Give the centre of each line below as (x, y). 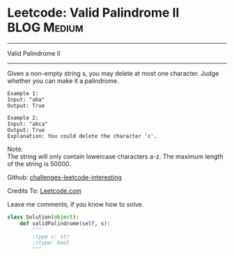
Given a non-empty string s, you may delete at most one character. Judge (113, 73)
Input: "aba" (26, 99)
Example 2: (23, 118)
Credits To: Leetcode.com (44, 191)
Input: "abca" (28, 124)
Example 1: (23, 93)
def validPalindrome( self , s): (65, 223)
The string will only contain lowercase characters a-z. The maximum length (115, 156)
